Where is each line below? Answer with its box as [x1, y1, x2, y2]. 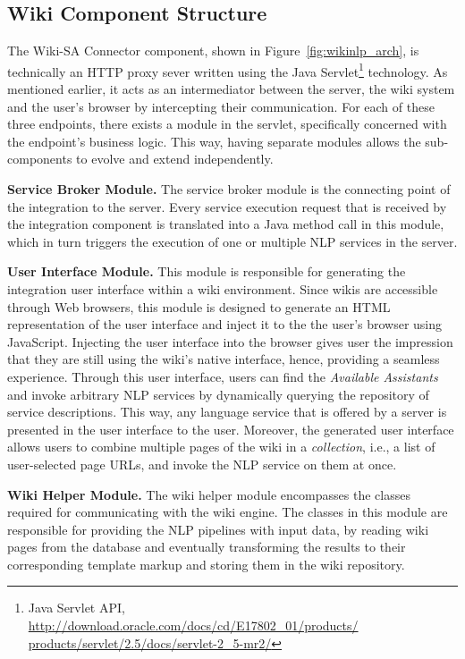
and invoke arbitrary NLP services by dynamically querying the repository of [7, 384, 429, 403]
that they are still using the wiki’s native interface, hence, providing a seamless [7, 350, 440, 368]
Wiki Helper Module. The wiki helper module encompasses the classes [7, 485, 410, 503]
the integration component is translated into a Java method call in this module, [7, 215, 444, 233]
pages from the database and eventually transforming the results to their [7, 537, 406, 556]
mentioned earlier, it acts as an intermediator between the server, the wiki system [7, 80, 455, 98]
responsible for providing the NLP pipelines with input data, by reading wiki [7, 520, 429, 538]
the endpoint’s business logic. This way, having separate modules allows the [7, 131, 421, 150]
